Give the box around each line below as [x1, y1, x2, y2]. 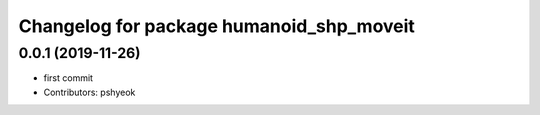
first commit [43, 72, 94, 84]
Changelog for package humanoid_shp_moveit [18, 15, 415, 37]
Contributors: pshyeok [43, 86, 136, 98]
